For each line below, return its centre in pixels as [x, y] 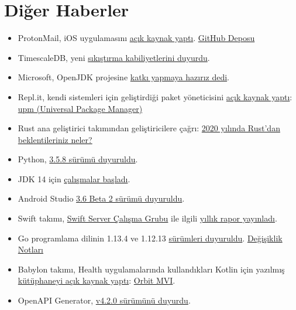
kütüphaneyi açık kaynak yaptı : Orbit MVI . [97, 280]
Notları [31, 249]
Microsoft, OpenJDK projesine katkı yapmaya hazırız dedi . [124, 77]
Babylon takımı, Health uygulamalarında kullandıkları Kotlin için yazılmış [151, 269]
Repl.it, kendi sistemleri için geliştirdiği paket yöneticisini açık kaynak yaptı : [155, 96]
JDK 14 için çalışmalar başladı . [74, 178]
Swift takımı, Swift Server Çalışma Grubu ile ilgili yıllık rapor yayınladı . [147, 218]
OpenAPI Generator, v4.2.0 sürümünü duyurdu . [104, 300]
